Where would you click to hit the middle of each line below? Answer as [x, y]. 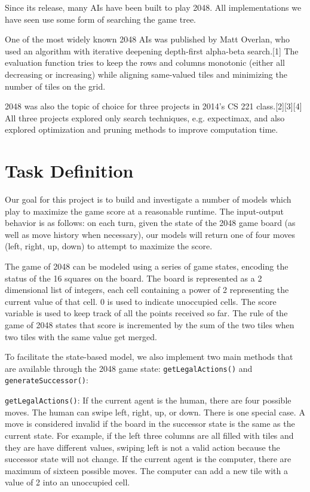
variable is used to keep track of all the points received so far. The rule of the [146, 313]
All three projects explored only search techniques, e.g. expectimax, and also [145, 117]
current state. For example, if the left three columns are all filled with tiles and [149, 435]
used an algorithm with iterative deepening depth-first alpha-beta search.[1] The [152, 51]
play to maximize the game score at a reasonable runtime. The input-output [144, 211]
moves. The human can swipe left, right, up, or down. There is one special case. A [155, 412]
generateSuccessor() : [47, 380]
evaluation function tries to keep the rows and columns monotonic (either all [145, 62]
